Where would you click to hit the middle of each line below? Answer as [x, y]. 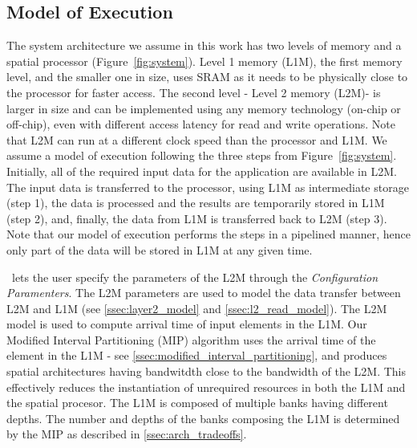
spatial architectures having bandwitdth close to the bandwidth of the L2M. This [206, 371]
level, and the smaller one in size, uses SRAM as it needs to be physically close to [207, 77]
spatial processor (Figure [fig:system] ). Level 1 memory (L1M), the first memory [204, 61]
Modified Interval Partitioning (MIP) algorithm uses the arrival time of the [191, 339]
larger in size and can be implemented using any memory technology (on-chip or [204, 108]
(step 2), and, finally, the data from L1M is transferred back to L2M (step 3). [197, 218]
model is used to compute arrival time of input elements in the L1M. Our [187, 324]
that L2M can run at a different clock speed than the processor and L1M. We [197, 139]
